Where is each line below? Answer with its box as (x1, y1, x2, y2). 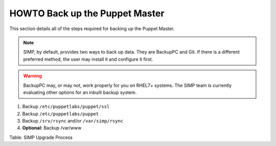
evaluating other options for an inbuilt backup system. (23, 89, 137, 95)
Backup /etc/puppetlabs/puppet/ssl (22, 104, 110, 110)
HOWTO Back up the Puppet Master (9, 8, 165, 19)
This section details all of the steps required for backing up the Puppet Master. (9, 26, 175, 32)
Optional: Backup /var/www (22, 125, 82, 131)
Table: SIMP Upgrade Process (9, 134, 73, 140)
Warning (23, 73, 42, 79)
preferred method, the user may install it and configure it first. (23, 56, 153, 62)
